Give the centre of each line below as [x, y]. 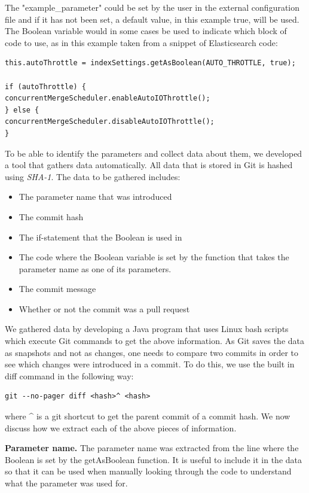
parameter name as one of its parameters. [95, 268]
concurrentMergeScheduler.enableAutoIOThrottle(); [108, 98]
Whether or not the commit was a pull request [104, 308]
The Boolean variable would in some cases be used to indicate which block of [146, 31]
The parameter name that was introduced [95, 197]
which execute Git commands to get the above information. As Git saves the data [154, 341]
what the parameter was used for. [66, 483]
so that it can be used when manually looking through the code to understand [148, 471]
